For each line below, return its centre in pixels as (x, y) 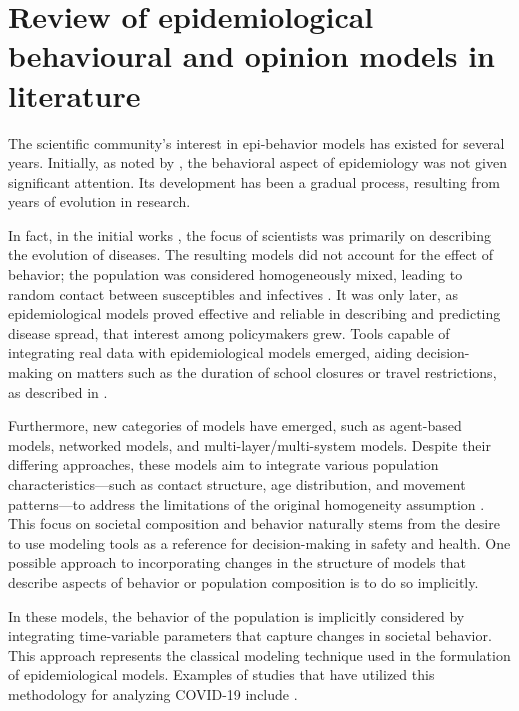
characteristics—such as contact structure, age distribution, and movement (237, 484)
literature (74, 94)
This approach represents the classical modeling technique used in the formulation (259, 654)
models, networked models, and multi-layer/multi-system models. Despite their (249, 444)
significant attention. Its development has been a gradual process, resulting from (254, 181)
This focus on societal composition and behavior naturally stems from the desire (254, 523)
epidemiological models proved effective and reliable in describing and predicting (254, 313)
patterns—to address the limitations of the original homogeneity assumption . (246, 503)
